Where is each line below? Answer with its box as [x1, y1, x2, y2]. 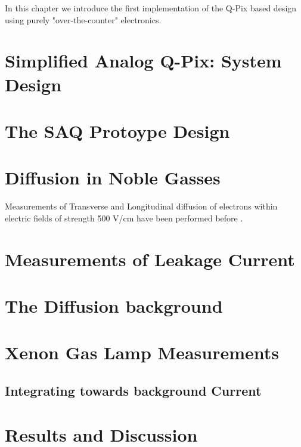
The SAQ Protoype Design [5, 118, 230, 143]
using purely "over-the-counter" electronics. [5, 13, 162, 26]
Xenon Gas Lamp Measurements [5, 340, 279, 365]
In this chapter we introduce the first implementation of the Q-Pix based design [5, 2, 297, 14]
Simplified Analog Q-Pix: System [5, 48, 282, 73]
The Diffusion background [5, 294, 223, 317]
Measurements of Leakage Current [5, 246, 295, 271]
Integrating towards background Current [5, 381, 262, 399]
